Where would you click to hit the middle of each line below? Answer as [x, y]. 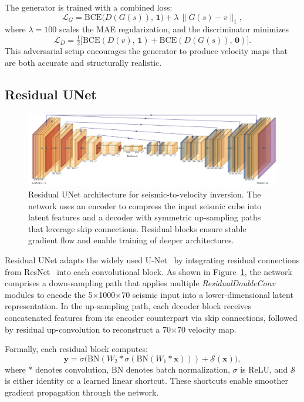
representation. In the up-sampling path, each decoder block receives [128, 306]
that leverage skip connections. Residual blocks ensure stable [137, 228]
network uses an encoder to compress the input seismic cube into [145, 205]
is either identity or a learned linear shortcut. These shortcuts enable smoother [146, 381]
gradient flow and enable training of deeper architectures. [131, 240]
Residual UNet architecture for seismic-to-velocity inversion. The [145, 194]
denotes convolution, [72, 369]
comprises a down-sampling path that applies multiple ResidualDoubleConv [140, 283]
